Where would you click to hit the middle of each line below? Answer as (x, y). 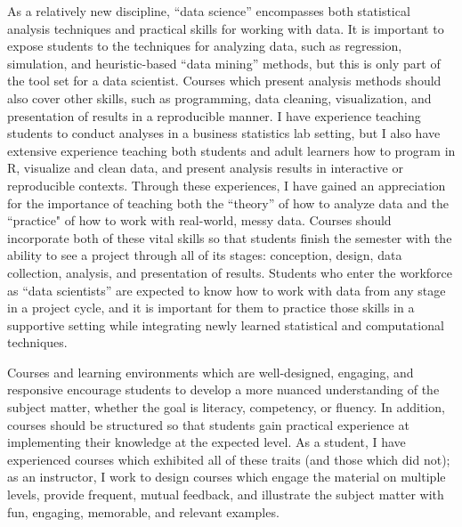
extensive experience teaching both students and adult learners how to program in (231, 150)
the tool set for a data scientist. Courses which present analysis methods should (224, 81)
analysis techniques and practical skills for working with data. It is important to (226, 28)
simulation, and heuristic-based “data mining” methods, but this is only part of (224, 63)
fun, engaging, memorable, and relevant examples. (143, 511)
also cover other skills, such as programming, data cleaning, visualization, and (219, 97)
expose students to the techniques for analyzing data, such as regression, (205, 46)
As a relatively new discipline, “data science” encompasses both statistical (209, 11)
